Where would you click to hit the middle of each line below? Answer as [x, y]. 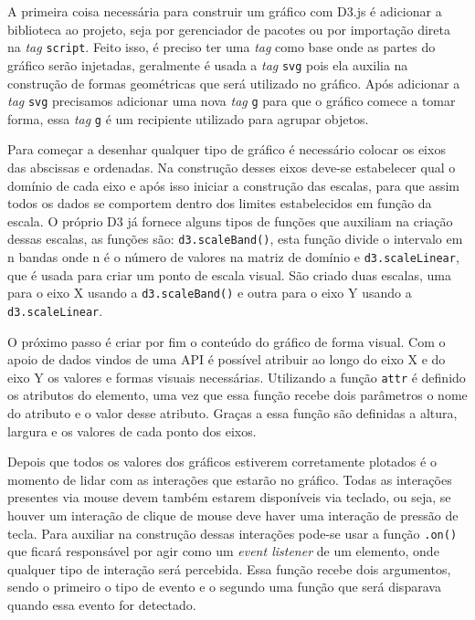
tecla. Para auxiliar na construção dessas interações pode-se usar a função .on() [232, 533]
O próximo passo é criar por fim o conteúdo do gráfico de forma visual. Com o [227, 341]
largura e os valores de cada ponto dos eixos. [132, 431]
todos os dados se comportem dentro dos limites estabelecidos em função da [220, 203]
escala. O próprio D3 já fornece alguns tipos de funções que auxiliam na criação [230, 221]
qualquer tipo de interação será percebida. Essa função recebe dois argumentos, [229, 568]
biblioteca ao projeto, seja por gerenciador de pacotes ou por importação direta [229, 29]
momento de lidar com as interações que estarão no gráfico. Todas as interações [230, 479]
